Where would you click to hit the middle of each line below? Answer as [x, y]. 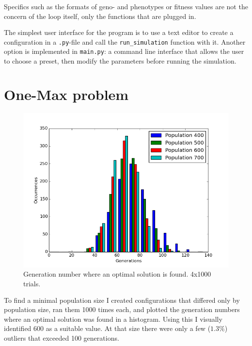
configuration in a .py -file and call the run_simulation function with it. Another [125, 41]
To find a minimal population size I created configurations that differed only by [122, 300]
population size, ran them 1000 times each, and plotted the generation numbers [122, 309]
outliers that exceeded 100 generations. [62, 338]
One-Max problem [66, 94]
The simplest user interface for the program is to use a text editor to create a [119, 32]
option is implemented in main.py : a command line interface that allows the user [124, 51]
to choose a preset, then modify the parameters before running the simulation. [120, 61]
